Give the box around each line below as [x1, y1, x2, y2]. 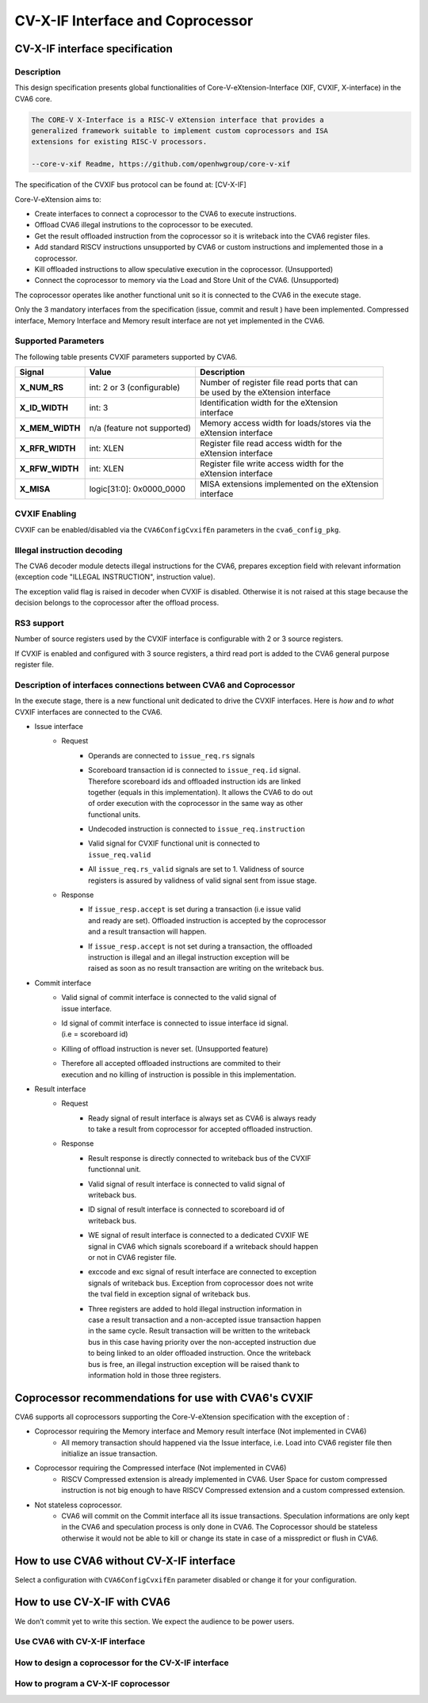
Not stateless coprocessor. [34, 1500, 123, 1510]
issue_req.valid [88, 850, 151, 859]
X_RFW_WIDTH [19, 464, 79, 475]
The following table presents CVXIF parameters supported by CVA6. [14, 352, 238, 361]
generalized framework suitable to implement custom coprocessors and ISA [31, 127, 329, 136]
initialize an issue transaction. [61, 1449, 158, 1458]
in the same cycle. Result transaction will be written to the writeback [88, 1326, 311, 1335]
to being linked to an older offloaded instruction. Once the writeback [88, 1348, 311, 1358]
